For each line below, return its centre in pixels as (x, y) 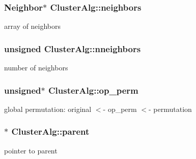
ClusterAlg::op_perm (93, 90)
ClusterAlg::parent (50, 131)
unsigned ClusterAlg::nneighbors (73, 48)
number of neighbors (36, 68)
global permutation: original (48, 109)
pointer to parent (31, 150)
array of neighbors (33, 26)
